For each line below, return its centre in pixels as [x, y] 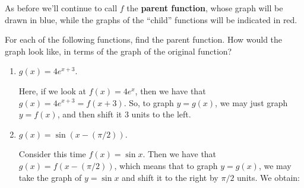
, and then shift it [90, 114]
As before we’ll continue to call [61, 8]
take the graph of [50, 177]
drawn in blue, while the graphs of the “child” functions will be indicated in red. [151, 19]
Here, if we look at [52, 90]
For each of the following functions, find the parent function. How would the [144, 39]
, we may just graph [251, 102]
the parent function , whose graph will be [205, 8]
